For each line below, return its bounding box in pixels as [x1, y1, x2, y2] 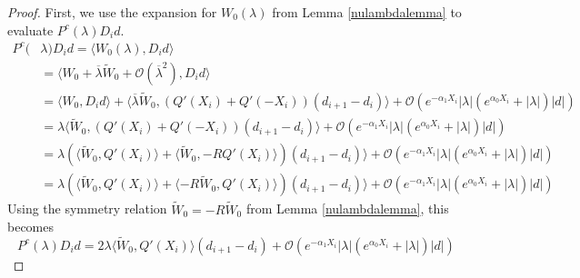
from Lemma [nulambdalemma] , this [245, 199, 449, 218]
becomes [7, 217, 55, 236]
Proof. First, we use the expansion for [7, 3, 217, 21]
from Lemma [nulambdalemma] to [272, 3, 462, 21]
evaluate [7, 20, 54, 39]
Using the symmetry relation [7, 199, 167, 218]
